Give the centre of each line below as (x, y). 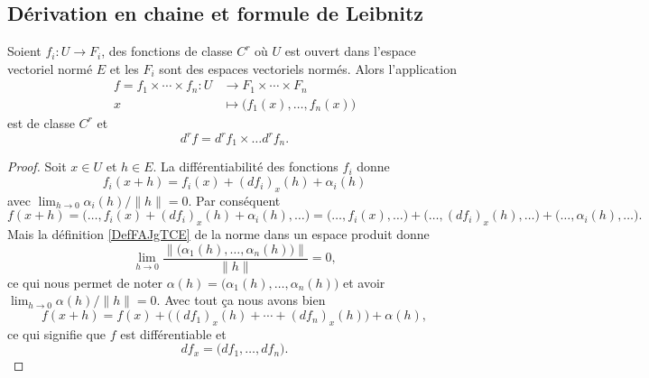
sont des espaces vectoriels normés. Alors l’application (308, 68)
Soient (24, 51)
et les (124, 68)
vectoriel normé (50, 68)
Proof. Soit (37, 166)
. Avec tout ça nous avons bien (241, 300)
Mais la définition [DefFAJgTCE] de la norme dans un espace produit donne (218, 234)
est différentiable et (173, 333)
